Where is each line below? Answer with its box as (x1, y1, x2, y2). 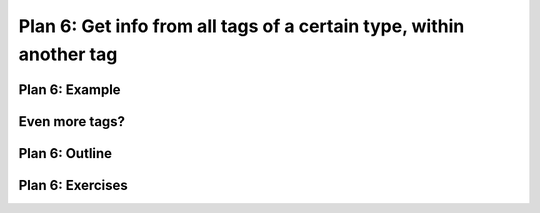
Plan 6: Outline (18, 145, 113, 162)
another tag (18, 43, 118, 65)
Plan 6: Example (18, 81, 121, 98)
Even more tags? (18, 113, 125, 130)
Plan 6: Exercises (18, 176, 129, 194)
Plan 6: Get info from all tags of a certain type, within (18, 15, 465, 37)
